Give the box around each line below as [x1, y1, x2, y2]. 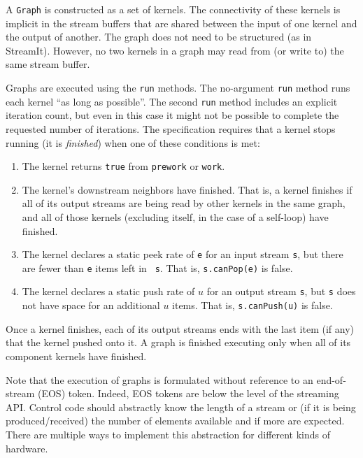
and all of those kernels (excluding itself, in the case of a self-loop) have [22, 209, 329, 224]
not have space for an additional [22, 298, 160, 313]
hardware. [6, 441, 48, 455]
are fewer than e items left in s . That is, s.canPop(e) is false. [22, 260, 293, 275]
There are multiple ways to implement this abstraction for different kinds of [6, 427, 331, 441]
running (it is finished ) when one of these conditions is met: [6, 135, 260, 150]
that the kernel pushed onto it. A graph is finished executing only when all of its [6, 335, 351, 350]
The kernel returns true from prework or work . [22, 159, 225, 173]
